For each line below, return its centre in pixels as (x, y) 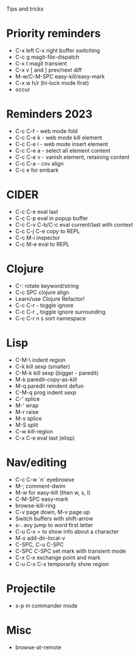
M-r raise (27, 411)
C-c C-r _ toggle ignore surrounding (60, 312)
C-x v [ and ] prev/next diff (48, 70)
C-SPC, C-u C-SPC (39, 544)
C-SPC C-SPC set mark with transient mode (70, 551)
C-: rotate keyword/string (47, 286)
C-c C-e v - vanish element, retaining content (72, 157)
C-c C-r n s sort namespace (51, 318)
